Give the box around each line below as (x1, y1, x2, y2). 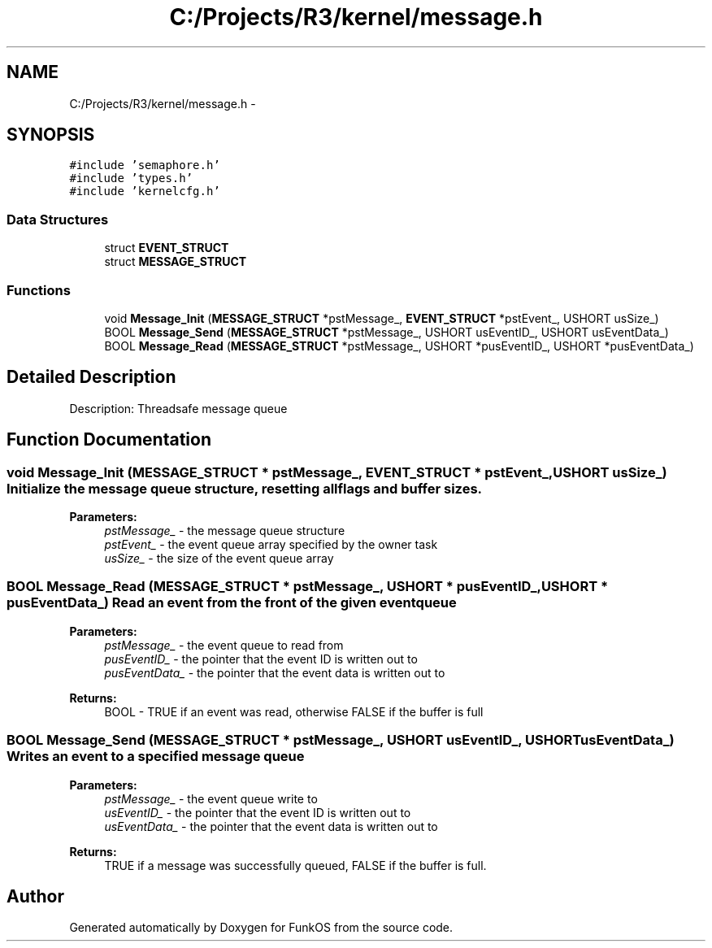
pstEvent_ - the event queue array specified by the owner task (104, 537, 438, 551)
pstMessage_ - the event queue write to (104, 791, 318, 806)
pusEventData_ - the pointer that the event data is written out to (104, 665, 445, 680)
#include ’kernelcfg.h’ (69, 185, 220, 198)
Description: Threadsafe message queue (69, 401, 288, 415)
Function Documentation (7, 429, 211, 450)
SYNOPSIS (7, 124, 95, 146)
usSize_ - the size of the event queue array (104, 551, 334, 565)
